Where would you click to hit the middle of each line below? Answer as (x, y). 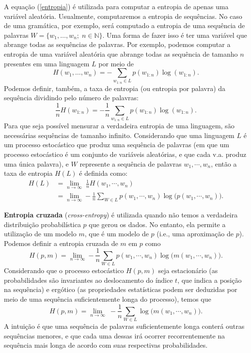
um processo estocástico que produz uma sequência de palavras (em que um (117, 145)
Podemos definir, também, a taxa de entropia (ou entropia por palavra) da (115, 88)
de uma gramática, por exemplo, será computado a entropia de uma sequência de (125, 25)
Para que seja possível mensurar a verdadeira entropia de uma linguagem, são (119, 126)
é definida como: (103, 173)
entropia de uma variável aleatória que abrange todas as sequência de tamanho (121, 54)
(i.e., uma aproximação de (195, 234)
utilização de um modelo (40, 234)
